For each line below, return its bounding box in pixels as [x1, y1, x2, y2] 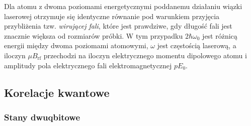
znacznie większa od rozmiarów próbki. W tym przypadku [4, 30, 183, 41]
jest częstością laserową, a [157, 40, 236, 51]
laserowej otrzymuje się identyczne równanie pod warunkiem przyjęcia [4, 11, 220, 21]
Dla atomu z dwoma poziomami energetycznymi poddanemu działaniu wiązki [4, 1, 242, 11]
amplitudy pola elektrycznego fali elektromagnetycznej [4, 60, 172, 70]
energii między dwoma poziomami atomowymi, [4, 40, 148, 51]
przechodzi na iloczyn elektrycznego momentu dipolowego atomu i [43, 50, 247, 60]
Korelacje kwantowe [4, 84, 110, 100]
